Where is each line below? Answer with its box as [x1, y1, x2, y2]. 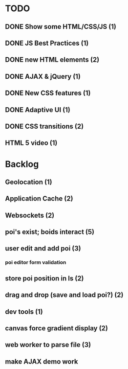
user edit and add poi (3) [5, 244, 82, 253]
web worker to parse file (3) [5, 341, 91, 349]
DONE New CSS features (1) [5, 89, 91, 97]
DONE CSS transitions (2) [5, 122, 84, 130]
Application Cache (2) [5, 194, 73, 203]
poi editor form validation [5, 259, 66, 266]
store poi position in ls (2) [5, 274, 84, 282]
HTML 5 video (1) [5, 139, 58, 147]
